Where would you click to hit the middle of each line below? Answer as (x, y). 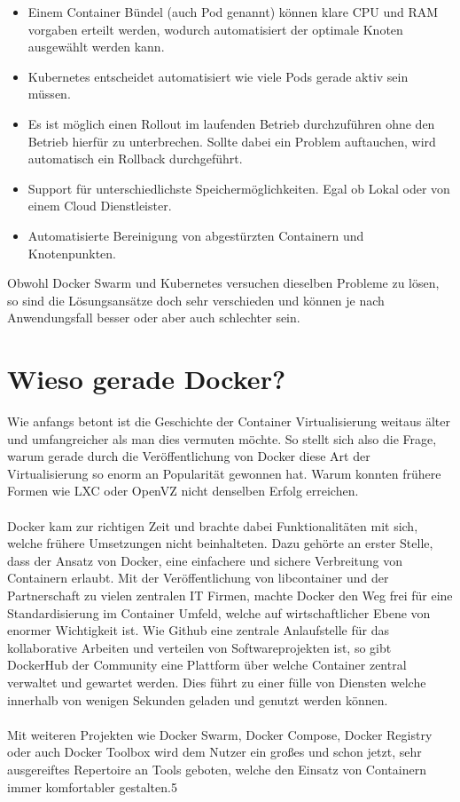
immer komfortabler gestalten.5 (92, 786)
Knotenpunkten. (72, 253)
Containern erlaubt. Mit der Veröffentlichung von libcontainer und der (198, 578)
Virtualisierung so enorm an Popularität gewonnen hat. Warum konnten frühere (224, 473)
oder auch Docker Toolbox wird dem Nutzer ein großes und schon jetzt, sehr (214, 752)
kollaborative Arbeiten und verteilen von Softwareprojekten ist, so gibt (199, 647)
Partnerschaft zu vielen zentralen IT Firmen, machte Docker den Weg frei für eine (230, 595)
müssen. (49, 94)
